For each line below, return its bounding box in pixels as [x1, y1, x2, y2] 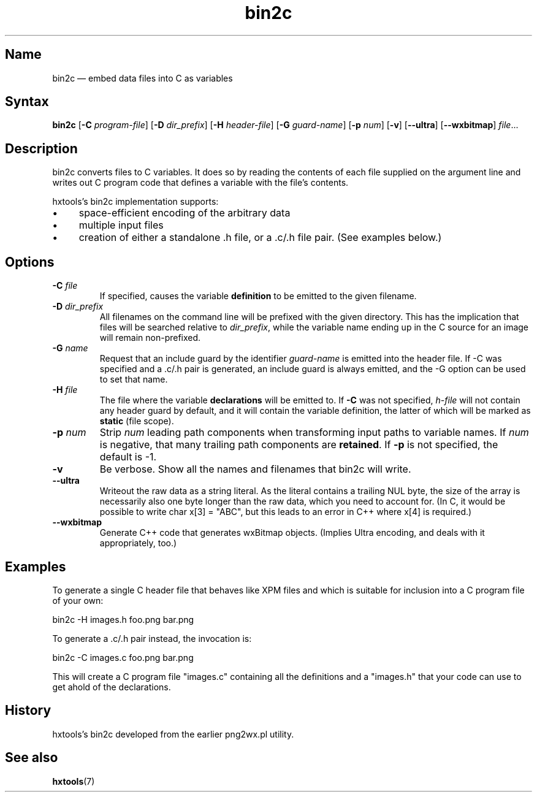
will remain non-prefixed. [99, 332, 201, 343]
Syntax [5, 94, 49, 110]
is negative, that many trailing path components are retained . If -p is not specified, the [99, 438, 498, 451]
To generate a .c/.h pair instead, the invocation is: [52, 633, 252, 644]
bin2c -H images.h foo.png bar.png [52, 614, 194, 625]
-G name [52, 343, 88, 354]
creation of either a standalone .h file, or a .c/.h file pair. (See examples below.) [78, 231, 442, 244]
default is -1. [99, 451, 157, 463]
